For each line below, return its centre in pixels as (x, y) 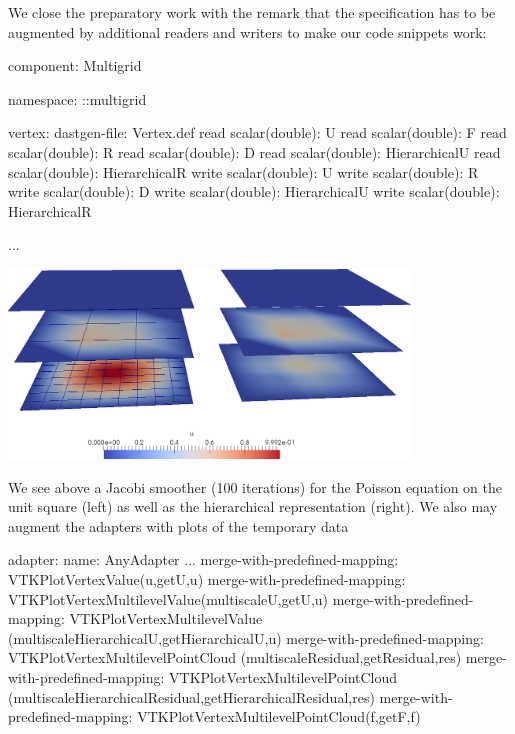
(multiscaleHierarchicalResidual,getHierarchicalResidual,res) (191, 696)
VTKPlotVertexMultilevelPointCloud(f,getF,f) (279, 716)
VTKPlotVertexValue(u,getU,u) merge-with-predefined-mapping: (207, 579)
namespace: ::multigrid (77, 98)
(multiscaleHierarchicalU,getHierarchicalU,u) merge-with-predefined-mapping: (246, 637)
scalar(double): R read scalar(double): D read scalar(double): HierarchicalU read (254, 151)
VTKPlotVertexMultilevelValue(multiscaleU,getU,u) (168, 598)
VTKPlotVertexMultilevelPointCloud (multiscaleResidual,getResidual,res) (235, 657)
